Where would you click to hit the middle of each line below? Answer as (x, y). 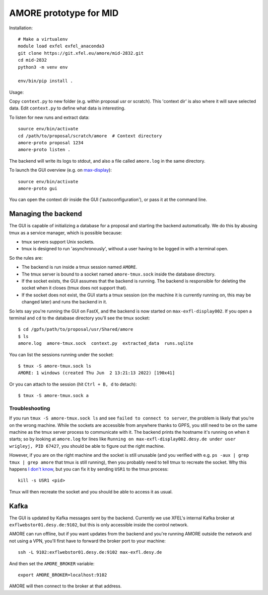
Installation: (21, 28)
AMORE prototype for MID (64, 13)
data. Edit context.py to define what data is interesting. (67, 108)
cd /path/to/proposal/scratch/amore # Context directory (90, 136)
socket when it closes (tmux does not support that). (74, 288)
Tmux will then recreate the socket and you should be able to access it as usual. (91, 492)
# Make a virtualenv (43, 39)
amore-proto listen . (44, 150)
